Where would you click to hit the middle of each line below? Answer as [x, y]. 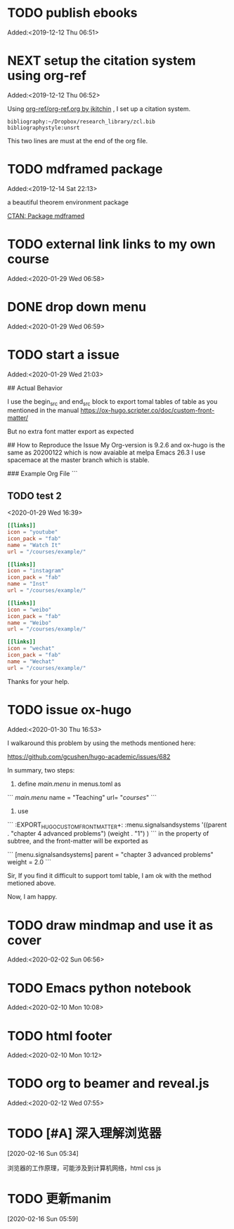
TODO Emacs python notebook [99, 988]
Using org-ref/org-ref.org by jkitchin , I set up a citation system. [99, 109]
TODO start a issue [63, 354]
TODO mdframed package [85, 169]
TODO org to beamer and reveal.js [108, 1084]
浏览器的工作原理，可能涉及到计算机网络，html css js [84, 1168]
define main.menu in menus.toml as [69, 784]
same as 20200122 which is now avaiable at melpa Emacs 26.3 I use [106, 453]
